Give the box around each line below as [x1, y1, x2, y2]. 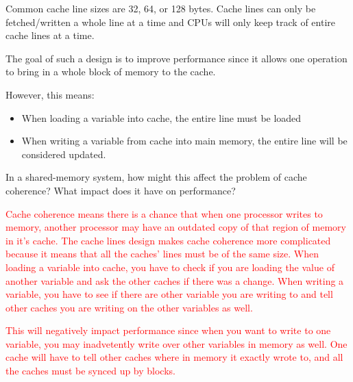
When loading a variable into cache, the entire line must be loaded [21, 110, 302, 125]
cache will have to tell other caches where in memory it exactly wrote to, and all [5, 350, 343, 364]
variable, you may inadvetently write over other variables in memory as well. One [5, 336, 348, 351]
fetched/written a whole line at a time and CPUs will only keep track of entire [5, 14, 336, 29]
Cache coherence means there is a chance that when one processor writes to [5, 206, 323, 220]
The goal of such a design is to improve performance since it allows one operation [5, 51, 348, 65]
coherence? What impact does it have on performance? [5, 183, 236, 197]
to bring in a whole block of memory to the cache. [5, 64, 216, 79]
